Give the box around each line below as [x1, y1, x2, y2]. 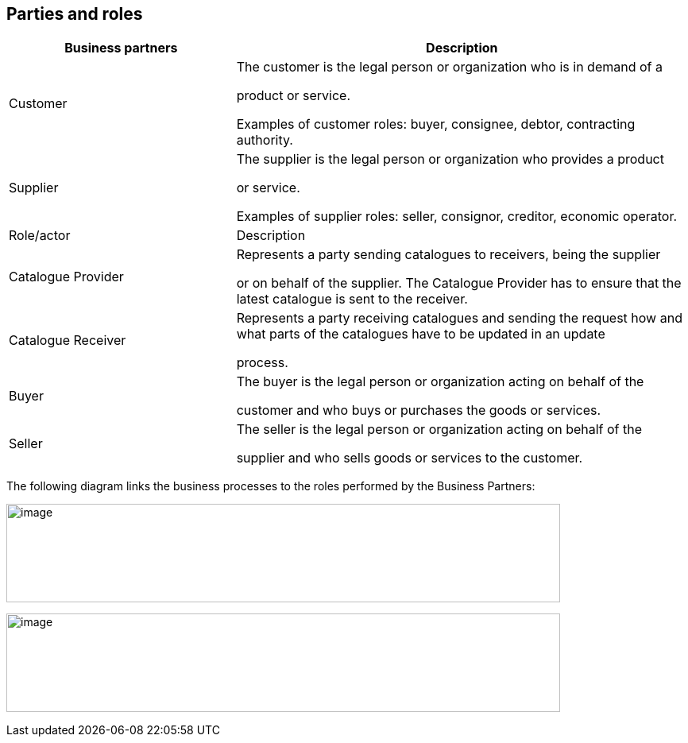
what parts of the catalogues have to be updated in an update [236, 326, 605, 342]
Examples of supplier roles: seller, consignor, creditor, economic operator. [236, 208, 678, 225]
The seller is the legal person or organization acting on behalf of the [236, 421, 643, 438]
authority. [236, 132, 293, 149]
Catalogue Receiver [9, 332, 126, 349]
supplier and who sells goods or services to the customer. [236, 450, 583, 466]
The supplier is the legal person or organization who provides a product [236, 151, 664, 168]
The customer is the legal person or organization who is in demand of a [236, 59, 663, 75]
